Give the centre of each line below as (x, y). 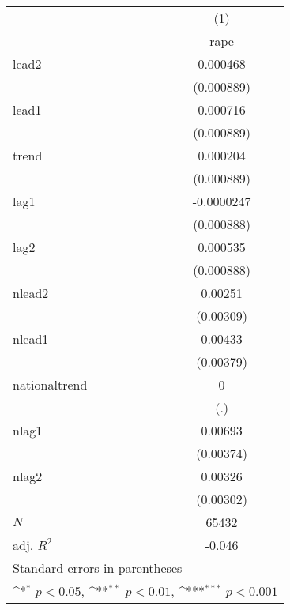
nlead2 (31, 293)
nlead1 (31, 339)
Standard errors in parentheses (98, 568)
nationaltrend (50, 384)
